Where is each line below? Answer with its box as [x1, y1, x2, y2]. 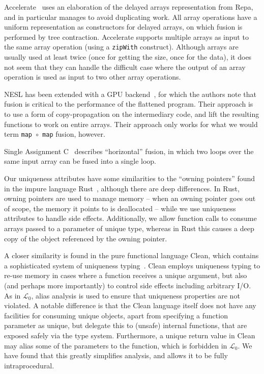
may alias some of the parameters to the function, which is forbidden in [4, 340, 227, 351]
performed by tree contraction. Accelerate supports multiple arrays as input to [4, 31, 249, 42]
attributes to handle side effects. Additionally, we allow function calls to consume [4, 213, 257, 223]
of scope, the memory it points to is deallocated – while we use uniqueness [4, 203, 236, 213]
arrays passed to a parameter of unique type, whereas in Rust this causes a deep [4, 223, 254, 233]
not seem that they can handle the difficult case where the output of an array [4, 61, 246, 72]
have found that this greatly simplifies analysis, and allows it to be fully [4, 350, 228, 361]
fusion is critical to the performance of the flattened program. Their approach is [4, 98, 253, 109]
